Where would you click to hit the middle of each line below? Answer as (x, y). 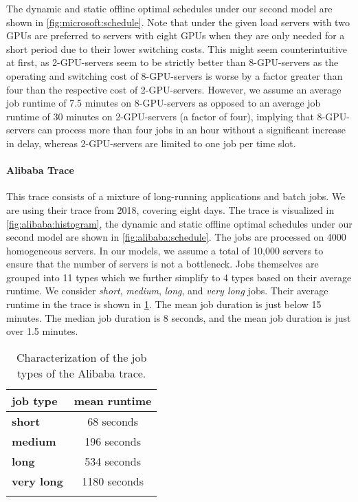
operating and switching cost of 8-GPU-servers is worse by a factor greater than (175, 75)
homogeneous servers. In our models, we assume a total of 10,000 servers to (165, 250)
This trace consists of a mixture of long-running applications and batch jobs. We (176, 196)
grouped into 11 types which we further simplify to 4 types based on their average (179, 277)
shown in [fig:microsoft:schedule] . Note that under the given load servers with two (178, 22)
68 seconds (113, 421)
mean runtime (113, 400)
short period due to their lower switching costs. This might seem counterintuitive (177, 48)
